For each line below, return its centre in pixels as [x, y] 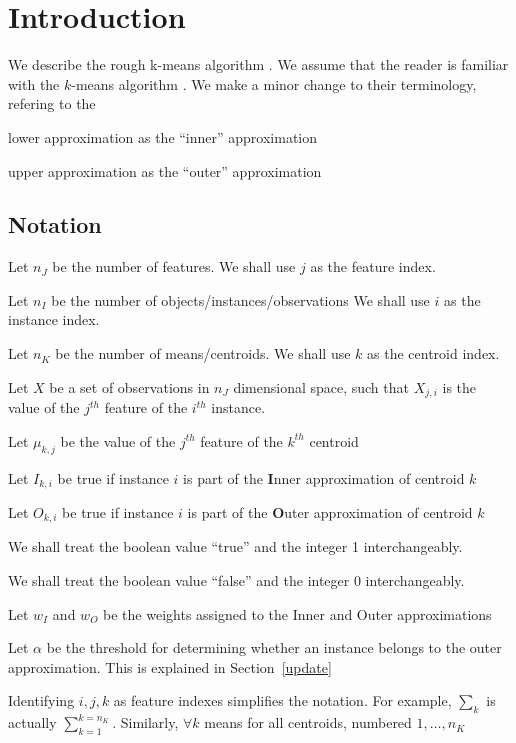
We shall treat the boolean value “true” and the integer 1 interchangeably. [235, 546]
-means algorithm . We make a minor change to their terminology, [274, 83]
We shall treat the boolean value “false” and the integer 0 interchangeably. [236, 580]
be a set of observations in [129, 386]
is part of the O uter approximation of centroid [330, 511]
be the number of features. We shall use [174, 266]
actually [32, 722]
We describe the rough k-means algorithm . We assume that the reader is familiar [258, 64]
